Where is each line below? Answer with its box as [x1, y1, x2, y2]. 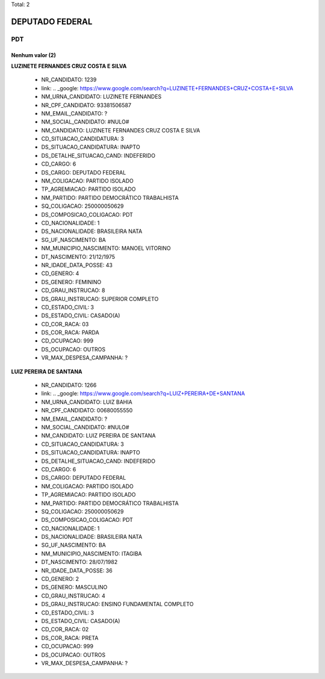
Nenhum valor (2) [11, 51, 57, 58]
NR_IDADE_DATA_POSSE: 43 [41, 261, 113, 268]
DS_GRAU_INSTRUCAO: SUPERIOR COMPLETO [41, 295, 159, 302]
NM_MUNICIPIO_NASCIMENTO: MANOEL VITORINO [41, 244, 171, 252]
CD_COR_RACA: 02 [41, 626, 89, 633]
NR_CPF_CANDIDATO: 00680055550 [41, 407, 133, 414]
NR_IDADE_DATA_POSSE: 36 [41, 566, 113, 574]
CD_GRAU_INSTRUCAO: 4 [41, 592, 105, 599]
